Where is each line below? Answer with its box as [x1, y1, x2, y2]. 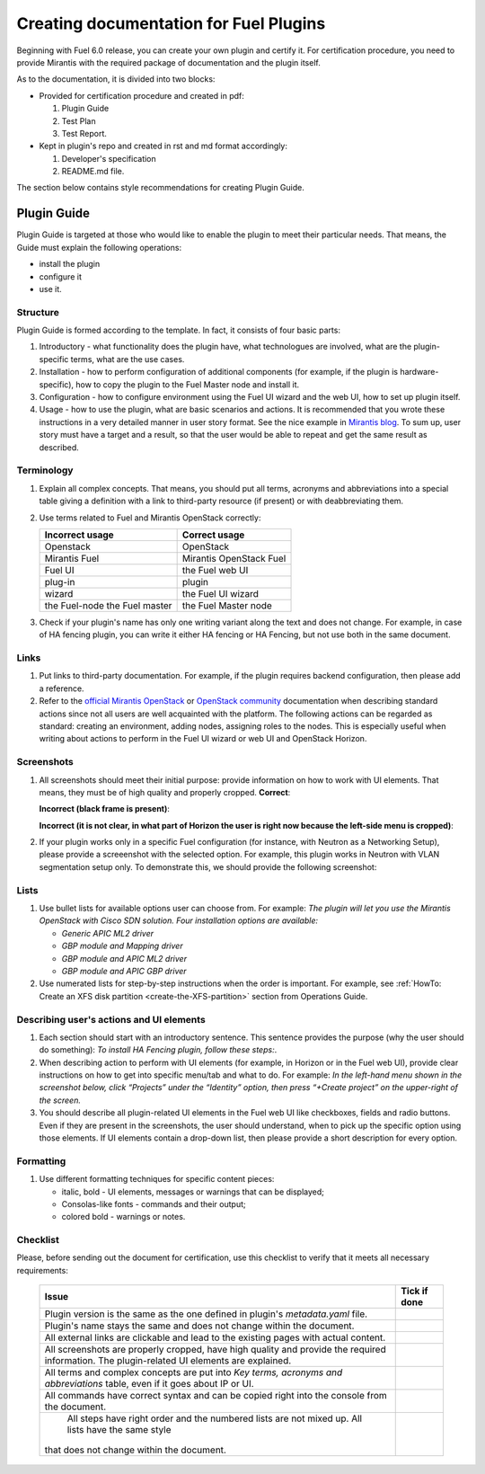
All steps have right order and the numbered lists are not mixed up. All [66, 1412, 363, 1425]
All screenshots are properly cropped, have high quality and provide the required [44, 1344, 386, 1356]
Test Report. [61, 128, 108, 138]
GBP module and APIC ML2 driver [61, 953, 188, 963]
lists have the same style [66, 1424, 172, 1436]
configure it [39, 271, 83, 282]
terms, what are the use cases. [70, 353, 185, 364]
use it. [39, 283, 62, 294]
